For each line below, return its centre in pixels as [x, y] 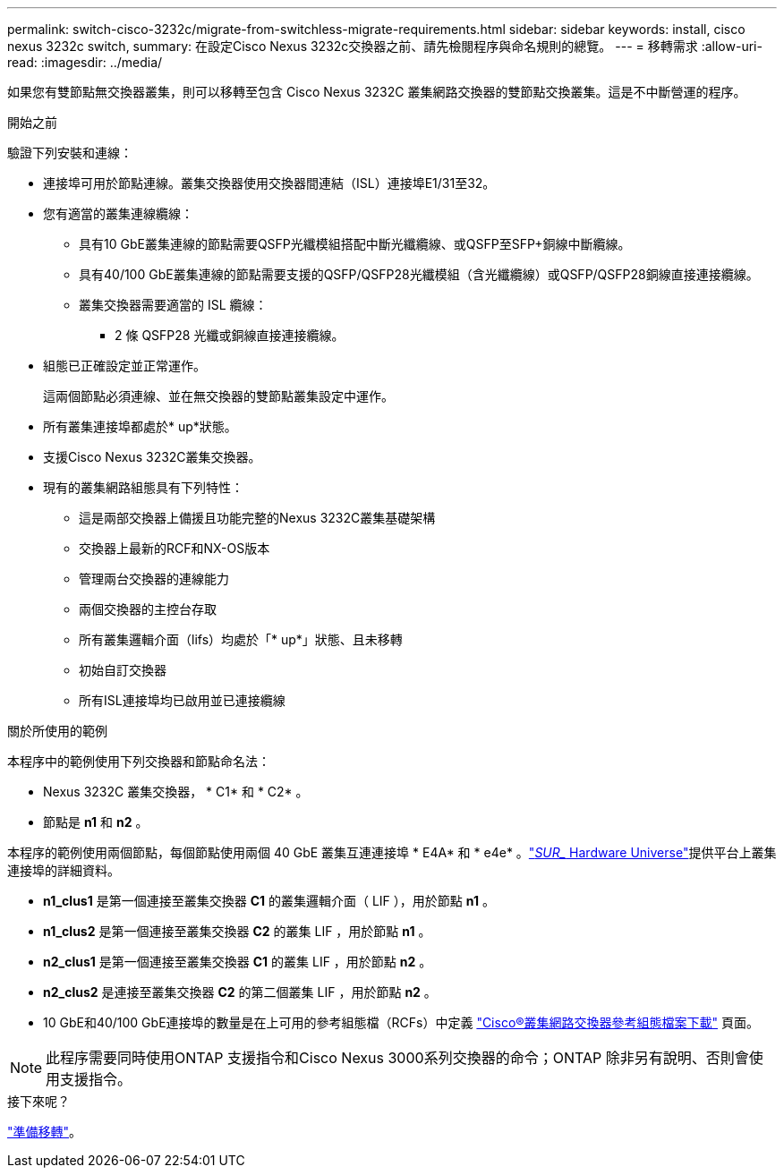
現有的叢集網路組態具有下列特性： [143, 487]
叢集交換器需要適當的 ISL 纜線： [173, 305]
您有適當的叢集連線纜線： [118, 213]
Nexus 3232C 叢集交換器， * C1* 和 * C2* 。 [176, 792]
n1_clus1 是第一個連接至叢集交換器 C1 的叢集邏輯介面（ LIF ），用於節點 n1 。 [269, 901]
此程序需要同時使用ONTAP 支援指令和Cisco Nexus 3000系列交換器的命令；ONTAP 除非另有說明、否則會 [397, 1058]
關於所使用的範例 [57, 731]
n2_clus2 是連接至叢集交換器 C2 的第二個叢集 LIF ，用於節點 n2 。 [240, 992]
